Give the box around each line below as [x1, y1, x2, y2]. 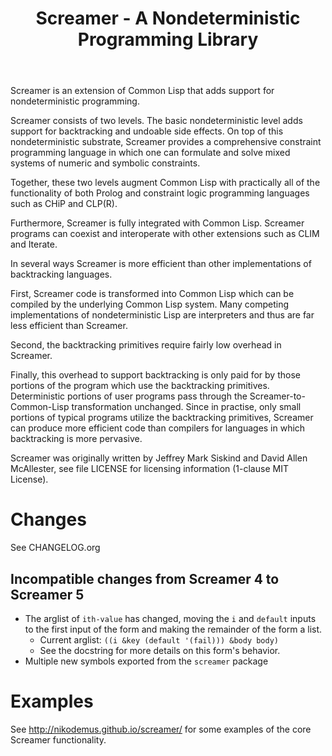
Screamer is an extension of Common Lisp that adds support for [10, 85, 275, 97]
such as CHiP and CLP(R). [10, 198, 118, 210]
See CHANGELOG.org [10, 542, 101, 554]
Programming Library [77, 28, 259, 51]
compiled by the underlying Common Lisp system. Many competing [10, 298, 290, 311]
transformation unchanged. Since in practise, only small [71, 401, 302, 413]
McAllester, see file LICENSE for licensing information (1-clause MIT [10, 463, 289, 475]
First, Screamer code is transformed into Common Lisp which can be [10, 288, 295, 300]
